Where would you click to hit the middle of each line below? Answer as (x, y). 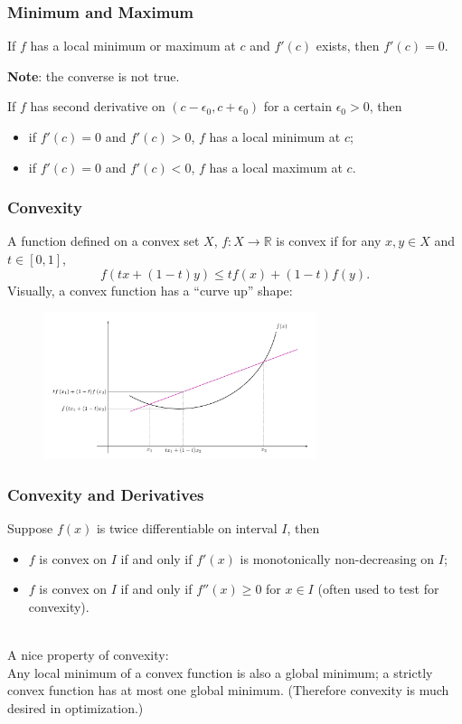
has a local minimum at (275, 136)
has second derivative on (98, 106)
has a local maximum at (276, 167)
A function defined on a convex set (104, 241)
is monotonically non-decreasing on (337, 558)
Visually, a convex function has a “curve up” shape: (150, 290)
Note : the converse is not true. (94, 75)
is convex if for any (329, 241)
